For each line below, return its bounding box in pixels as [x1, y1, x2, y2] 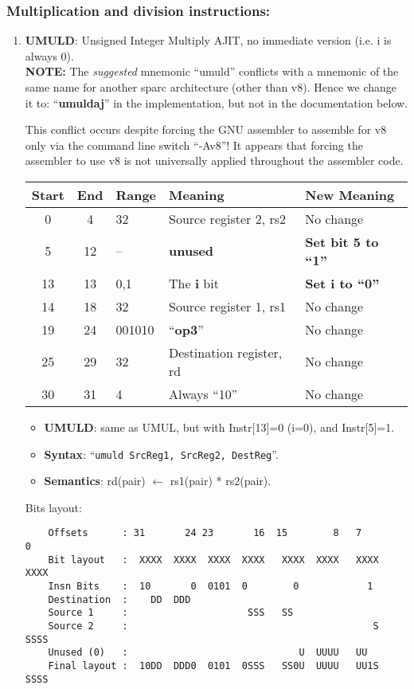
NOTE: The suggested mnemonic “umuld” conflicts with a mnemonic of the [25, 63, 399, 80]
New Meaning [305, 185, 395, 204]
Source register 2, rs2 [169, 209, 287, 228]
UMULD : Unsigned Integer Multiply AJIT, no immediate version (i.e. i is [25, 32, 392, 49]
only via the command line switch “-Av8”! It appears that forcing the [25, 136, 363, 153]
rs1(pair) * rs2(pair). [170, 472, 271, 489]
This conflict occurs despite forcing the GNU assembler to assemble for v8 [25, 121, 387, 138]
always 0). [25, 47, 74, 64]
